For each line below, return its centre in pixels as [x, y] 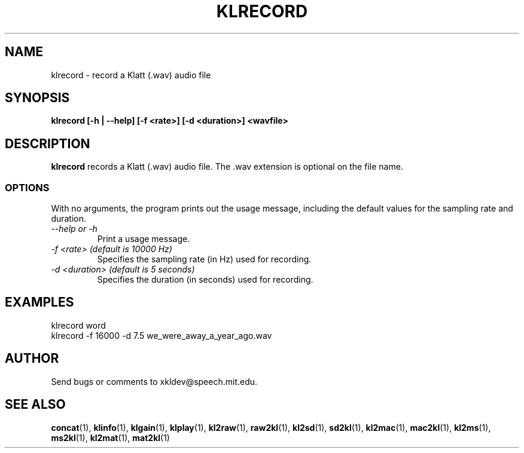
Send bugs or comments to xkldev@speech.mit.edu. [154, 381]
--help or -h [74, 229]
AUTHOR [32, 359]
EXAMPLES [39, 302]
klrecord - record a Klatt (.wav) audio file [131, 75]
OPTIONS [27, 187]
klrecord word [78, 325]
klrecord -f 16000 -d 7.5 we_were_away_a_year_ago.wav [162, 335]
